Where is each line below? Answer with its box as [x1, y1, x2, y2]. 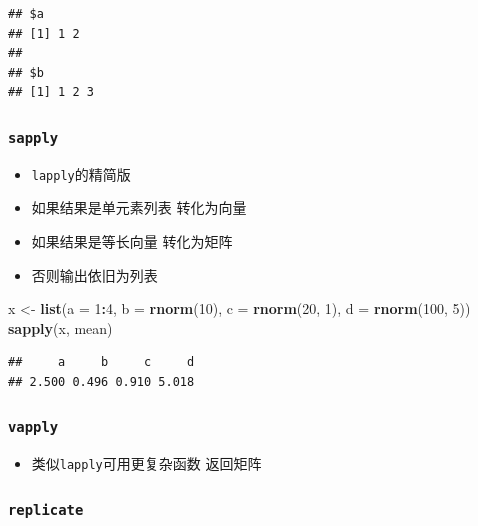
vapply [8, 419, 59, 436]
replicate [8, 501, 84, 518]
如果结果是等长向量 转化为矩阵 [31, 231, 233, 251]
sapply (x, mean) [8, 317, 113, 338]
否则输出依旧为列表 [31, 264, 158, 285]
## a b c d [8, 355, 195, 370]
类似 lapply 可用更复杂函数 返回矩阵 [31, 453, 262, 474]
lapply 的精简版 [31, 163, 131, 184]
